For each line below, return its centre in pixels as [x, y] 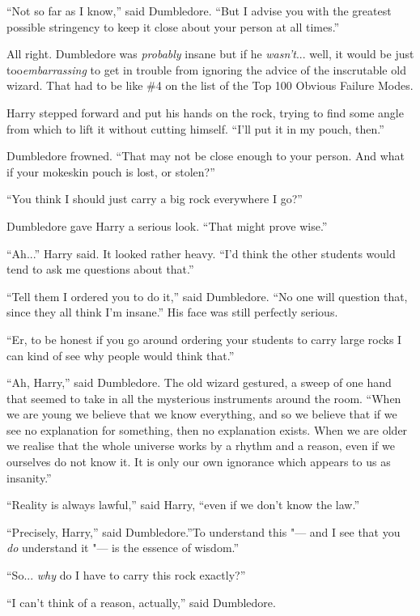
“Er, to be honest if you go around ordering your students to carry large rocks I [204, 339]
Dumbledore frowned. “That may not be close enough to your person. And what [206, 156]
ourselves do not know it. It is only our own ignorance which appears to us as [199, 462]
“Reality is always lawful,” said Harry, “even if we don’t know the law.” [183, 505]
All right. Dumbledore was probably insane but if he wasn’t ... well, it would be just [210, 54]
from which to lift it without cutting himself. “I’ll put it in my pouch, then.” [195, 128]
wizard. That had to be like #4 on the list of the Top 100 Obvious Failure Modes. [210, 85]
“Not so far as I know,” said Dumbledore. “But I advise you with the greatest [199, 11]
